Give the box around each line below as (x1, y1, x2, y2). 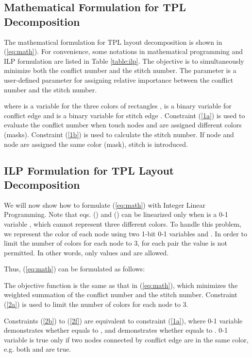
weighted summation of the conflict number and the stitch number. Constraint (4, 289, 237, 300)
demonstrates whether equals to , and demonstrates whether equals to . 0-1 (4, 325, 228, 335)
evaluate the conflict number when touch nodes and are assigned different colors (4, 120, 242, 130)
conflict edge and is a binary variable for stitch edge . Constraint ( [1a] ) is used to (4, 110, 245, 120)
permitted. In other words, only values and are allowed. (4, 247, 169, 257)
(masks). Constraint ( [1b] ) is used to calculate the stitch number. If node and (4, 129, 234, 139)
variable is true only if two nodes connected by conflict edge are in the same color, (4, 334, 249, 344)
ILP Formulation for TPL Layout (4, 162, 174, 178)
